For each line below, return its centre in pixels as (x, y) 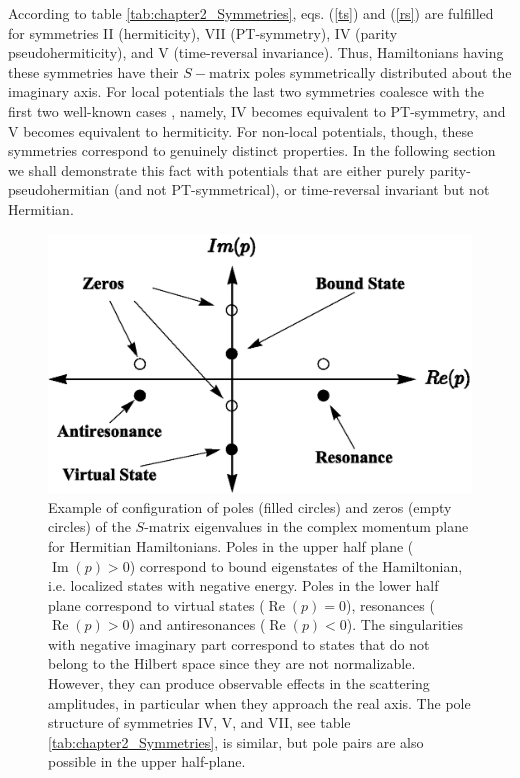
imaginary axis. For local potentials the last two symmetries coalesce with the (246, 91)
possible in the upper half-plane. (147, 761)
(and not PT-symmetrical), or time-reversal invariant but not (301, 189)
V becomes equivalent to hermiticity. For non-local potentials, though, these (241, 130)
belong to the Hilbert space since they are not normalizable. (232, 663)
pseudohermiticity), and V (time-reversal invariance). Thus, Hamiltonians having (256, 52)
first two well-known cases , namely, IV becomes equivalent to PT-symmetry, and (257, 110)
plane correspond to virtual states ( (156, 604)
